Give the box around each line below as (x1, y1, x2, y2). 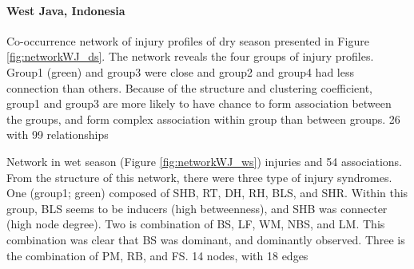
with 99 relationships (6, 126, 109, 143)
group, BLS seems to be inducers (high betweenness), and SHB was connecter (6, 200, 388, 216)
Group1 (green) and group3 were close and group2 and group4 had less (6, 63, 354, 80)
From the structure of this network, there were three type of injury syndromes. (6, 168, 392, 185)
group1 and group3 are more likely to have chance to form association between (6, 95, 392, 112)
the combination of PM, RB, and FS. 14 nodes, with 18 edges (6, 247, 309, 263)
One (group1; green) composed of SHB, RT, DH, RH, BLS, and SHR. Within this (6, 184, 408, 201)
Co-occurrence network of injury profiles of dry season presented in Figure (6, 32, 369, 49)
